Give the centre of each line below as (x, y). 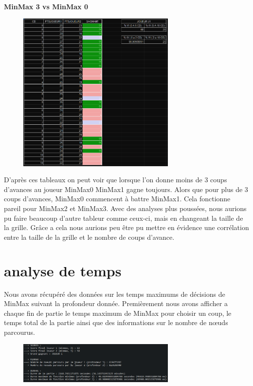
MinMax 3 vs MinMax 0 (46, 6)
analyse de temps (63, 270)
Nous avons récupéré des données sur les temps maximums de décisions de (115, 294)
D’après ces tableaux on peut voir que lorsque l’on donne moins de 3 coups (116, 180)
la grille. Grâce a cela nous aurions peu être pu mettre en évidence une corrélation (126, 227)
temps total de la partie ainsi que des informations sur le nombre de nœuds (116, 322)
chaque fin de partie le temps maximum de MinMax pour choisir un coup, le (118, 313)
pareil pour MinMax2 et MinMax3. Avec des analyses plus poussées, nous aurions (125, 208)
